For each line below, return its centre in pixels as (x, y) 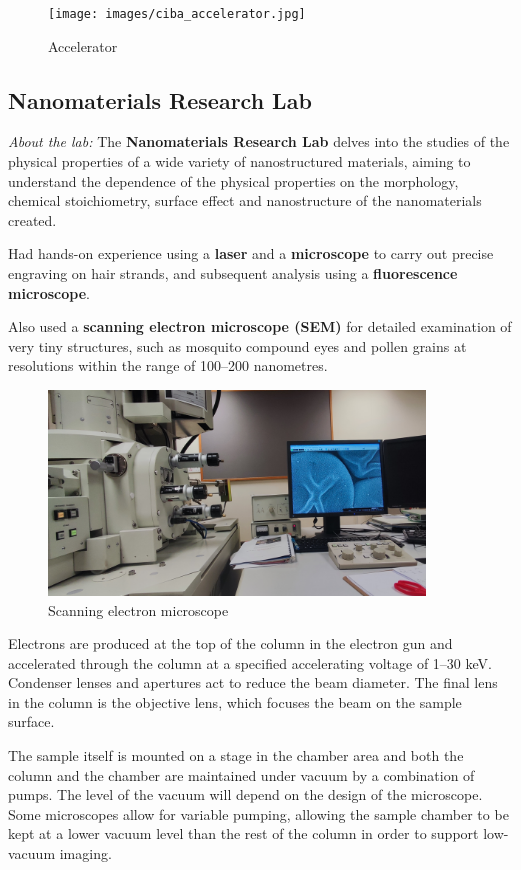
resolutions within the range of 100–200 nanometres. (168, 365)
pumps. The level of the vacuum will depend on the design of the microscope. (245, 794)
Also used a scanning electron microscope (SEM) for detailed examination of (260, 326)
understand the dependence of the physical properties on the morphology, (233, 180)
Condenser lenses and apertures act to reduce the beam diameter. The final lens (253, 682)
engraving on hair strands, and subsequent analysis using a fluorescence (233, 273)
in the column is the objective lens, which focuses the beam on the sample (235, 701)
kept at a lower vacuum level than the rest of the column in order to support (243, 833)
